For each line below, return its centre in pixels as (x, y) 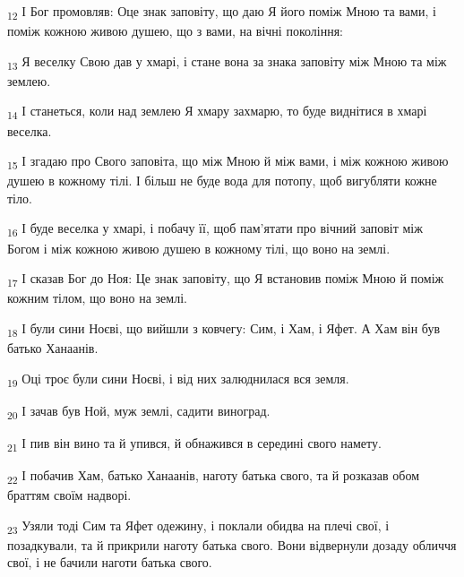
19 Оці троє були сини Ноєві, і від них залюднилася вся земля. (178, 379)
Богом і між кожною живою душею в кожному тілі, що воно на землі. (199, 248)
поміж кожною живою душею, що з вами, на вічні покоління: (175, 31)
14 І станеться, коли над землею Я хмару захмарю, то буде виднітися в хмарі (217, 112)
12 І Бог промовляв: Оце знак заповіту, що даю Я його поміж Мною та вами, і (222, 12)
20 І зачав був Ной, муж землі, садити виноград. (139, 411)
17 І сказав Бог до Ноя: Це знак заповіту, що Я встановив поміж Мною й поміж (226, 279)
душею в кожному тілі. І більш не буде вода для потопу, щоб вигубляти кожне (222, 181)
